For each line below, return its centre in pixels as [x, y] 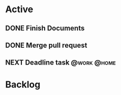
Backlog [23, 84]
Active [19, 9]
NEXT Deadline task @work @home [60, 63]
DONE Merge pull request [46, 45]
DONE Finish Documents [45, 28]
